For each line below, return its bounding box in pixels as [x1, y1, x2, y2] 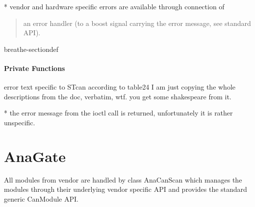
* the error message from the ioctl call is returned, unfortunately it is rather [4, 108, 233, 118]
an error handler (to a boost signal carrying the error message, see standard [23, 18, 251, 28]
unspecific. [4, 117, 35, 127]
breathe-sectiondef [4, 44, 58, 54]
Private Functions [4, 63, 65, 73]
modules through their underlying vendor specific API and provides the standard [4, 184, 247, 194]
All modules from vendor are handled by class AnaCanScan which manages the [4, 174, 242, 184]
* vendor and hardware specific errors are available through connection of [4, 1, 225, 11]
